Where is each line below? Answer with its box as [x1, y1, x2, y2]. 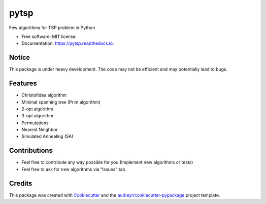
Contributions [9, 146, 53, 155]
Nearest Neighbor [21, 127, 58, 133]
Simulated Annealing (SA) [21, 134, 74, 139]
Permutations [21, 120, 49, 126]
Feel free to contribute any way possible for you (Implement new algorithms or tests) [21, 159, 193, 165]
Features [9, 79, 37, 88]
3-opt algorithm [21, 113, 54, 119]
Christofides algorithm [21, 92, 67, 98]
